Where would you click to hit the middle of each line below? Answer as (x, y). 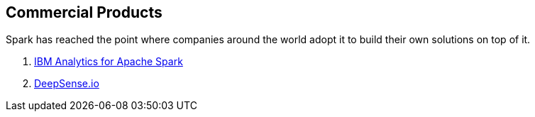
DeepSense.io (67, 84)
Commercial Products (84, 12)
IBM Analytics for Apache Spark (109, 62)
